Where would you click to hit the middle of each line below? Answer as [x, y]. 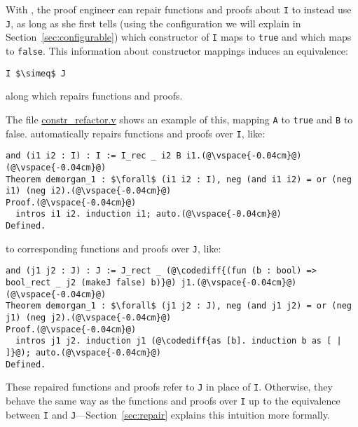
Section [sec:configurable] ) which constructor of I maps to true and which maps [179, 37]
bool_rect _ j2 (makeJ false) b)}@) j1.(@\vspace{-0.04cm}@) [151, 283]
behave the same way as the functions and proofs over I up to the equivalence [173, 400]
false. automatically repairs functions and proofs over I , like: [136, 133]
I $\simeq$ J [36, 73]
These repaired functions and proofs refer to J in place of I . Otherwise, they [169, 387]
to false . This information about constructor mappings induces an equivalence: [177, 50]
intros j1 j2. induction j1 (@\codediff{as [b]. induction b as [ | [179, 341]
